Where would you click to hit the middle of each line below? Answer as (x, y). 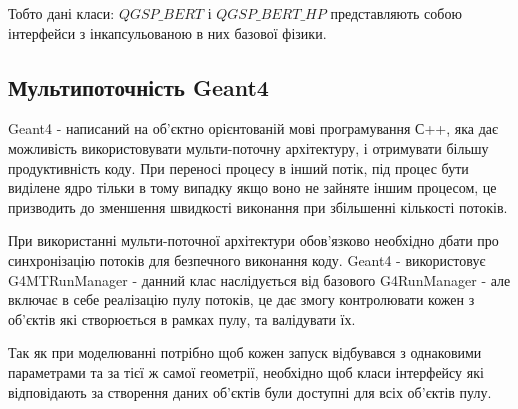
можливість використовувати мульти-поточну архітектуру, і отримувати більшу (248, 147)
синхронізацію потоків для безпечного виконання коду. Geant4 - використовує (247, 259)
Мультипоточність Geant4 (138, 86)
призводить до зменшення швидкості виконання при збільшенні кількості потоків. (258, 206)
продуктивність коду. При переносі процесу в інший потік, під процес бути (238, 167)
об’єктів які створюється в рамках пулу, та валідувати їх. (182, 318)
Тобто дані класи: (61, 13)
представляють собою (396, 13)
